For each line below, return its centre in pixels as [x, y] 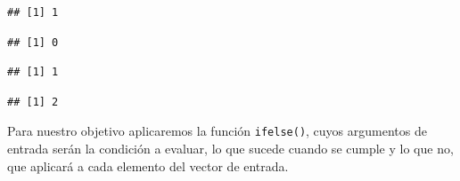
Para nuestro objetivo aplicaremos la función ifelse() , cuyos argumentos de [217, 131]
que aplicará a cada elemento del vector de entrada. [148, 165]
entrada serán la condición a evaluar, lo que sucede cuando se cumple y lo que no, [230, 149]
